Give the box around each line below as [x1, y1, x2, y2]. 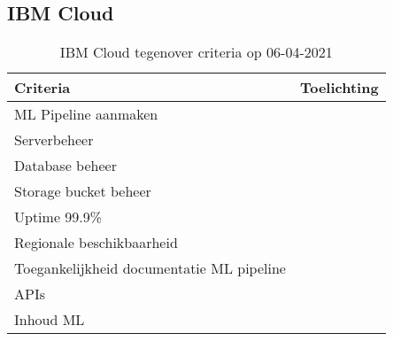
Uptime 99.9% [14, 206, 103, 228]
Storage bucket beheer [14, 181, 151, 202]
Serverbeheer [14, 129, 94, 151]
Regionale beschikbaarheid [14, 232, 178, 253]
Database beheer [14, 155, 117, 176]
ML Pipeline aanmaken [14, 104, 158, 125]
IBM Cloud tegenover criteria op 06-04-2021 [59, 42, 333, 63]
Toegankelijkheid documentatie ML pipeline [14, 258, 286, 279]
